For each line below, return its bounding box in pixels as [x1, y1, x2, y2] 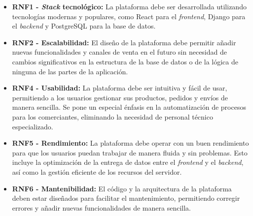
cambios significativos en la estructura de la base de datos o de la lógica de [12, 56, 239, 66]
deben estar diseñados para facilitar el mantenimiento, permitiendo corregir [12, 193, 240, 203]
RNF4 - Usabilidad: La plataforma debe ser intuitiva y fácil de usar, [12, 83, 227, 93]
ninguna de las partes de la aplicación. [12, 66, 128, 76]
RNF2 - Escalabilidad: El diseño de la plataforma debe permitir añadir [12, 37, 236, 47]
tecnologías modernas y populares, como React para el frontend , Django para [12, 11, 246, 21]
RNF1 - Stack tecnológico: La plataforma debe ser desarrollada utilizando [12, 1, 247, 11]
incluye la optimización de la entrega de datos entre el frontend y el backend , [12, 157, 244, 167]
